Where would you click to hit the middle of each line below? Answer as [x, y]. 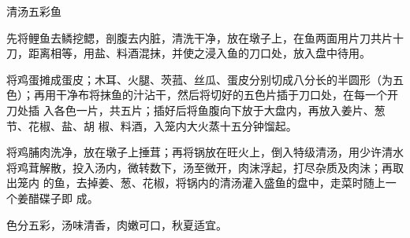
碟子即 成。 [69, 198]
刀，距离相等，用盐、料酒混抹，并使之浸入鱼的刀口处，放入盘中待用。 [188, 53]
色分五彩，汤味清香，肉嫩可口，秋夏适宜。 [117, 224]
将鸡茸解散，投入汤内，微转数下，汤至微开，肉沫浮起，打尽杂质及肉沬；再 [199, 167]
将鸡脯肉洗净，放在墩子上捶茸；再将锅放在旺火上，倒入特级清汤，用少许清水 [205, 152]
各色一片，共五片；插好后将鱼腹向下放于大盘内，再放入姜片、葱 [220, 110]
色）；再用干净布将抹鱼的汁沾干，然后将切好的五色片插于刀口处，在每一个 [197, 95]
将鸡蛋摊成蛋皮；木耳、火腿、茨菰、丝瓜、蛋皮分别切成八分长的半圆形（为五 [205, 79]
